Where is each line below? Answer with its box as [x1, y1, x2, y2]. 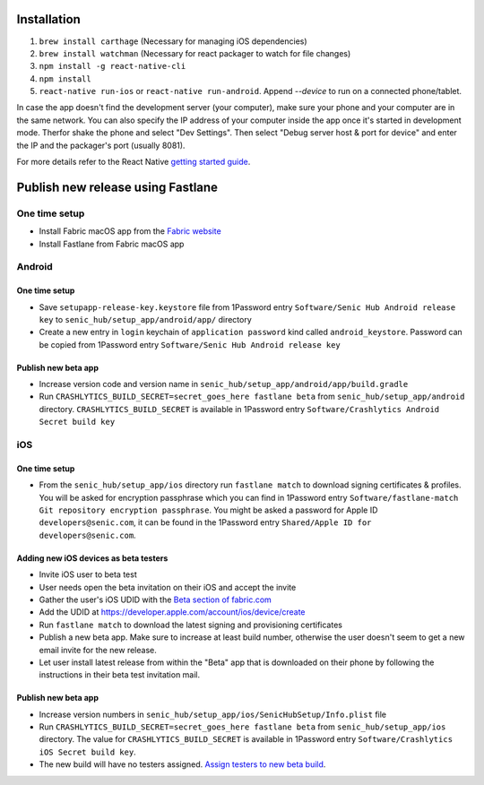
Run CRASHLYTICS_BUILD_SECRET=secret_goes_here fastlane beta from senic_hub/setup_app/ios [39, 721, 446, 732]
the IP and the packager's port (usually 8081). [16, 140, 186, 151]
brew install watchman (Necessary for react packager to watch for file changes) [39, 47, 351, 58]
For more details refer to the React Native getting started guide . [16, 157, 251, 168]
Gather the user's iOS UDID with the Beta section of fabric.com [39, 594, 272, 605]
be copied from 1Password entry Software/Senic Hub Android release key [39, 339, 341, 349]
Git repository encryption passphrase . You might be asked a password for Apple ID [39, 505, 378, 515]
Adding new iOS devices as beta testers [16, 552, 169, 564]
